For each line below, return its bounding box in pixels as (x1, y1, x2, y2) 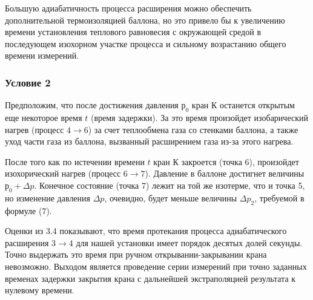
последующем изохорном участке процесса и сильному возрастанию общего (5, 37, 286, 50)
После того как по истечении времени (5, 155, 145, 168)
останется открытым (220, 99, 295, 111)
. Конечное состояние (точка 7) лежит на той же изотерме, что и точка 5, (34, 178, 305, 191)
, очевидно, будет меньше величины (104, 191, 237, 204)
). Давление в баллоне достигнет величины (145, 167, 305, 180)
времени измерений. (5, 49, 79, 62)
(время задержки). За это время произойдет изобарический (90, 111, 308, 123)
